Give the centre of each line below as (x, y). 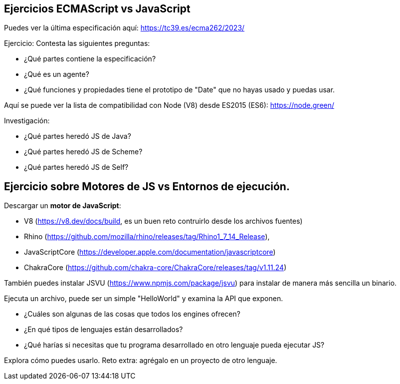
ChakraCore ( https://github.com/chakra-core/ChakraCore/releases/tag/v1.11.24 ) (155, 268)
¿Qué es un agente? (57, 74)
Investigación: (27, 121)
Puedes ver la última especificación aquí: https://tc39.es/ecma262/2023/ (124, 28)
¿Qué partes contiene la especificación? (90, 59)
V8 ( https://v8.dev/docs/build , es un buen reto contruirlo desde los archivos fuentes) (163, 221)
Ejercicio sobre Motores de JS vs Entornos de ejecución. (147, 186)
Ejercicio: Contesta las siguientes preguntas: (77, 43)
